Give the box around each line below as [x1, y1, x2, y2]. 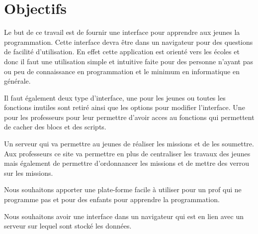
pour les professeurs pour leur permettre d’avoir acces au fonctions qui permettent [4, 112, 255, 122]
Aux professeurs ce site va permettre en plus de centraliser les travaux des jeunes [4, 148, 251, 158]
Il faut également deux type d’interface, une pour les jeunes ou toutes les [4, 92, 226, 103]
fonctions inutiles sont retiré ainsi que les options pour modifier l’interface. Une [4, 102, 245, 113]
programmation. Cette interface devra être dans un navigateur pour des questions [4, 36, 253, 47]
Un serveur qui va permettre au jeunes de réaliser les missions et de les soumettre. [4, 138, 254, 149]
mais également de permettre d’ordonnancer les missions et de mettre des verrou [4, 158, 249, 168]
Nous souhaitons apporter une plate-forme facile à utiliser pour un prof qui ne [4, 184, 242, 195]
